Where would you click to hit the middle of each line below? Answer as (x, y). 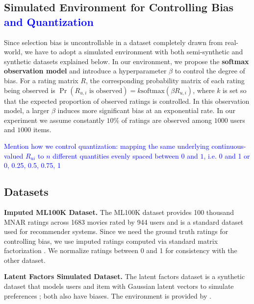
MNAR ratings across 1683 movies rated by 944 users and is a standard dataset (124, 222)
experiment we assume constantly (54, 120)
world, (13, 52)
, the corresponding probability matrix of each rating (165, 80)
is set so (235, 90)
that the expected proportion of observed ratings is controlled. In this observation (127, 101)
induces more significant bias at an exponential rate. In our (146, 110)
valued (14, 155)
